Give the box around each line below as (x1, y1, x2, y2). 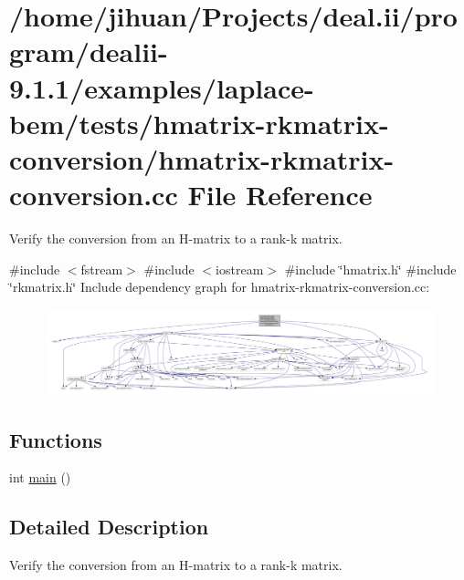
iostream (216, 259, 264, 278)
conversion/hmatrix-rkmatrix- (9, 140, 395, 177)
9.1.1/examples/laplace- (9, 68, 314, 106)
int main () (9, 468, 71, 487)
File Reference (187, 176, 373, 213)
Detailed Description (9, 513, 209, 541)
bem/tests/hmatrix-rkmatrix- (9, 104, 389, 141)
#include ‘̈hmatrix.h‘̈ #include (284, 259, 457, 278)
